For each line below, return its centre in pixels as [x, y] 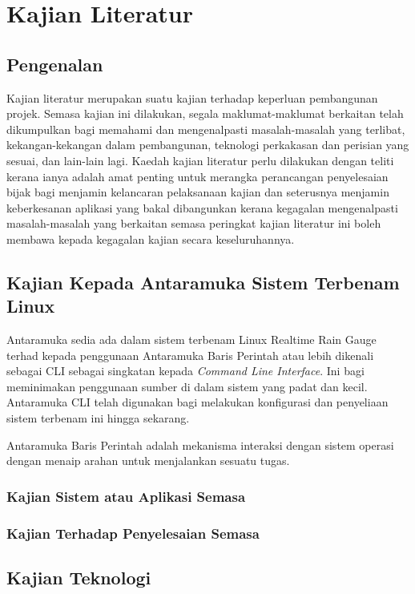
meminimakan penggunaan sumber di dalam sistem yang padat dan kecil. [187, 386]
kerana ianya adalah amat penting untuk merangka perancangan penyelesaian [197, 176]
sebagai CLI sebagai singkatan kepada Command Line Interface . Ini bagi [185, 371]
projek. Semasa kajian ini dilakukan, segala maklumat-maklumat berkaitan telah [205, 113]
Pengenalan [55, 64]
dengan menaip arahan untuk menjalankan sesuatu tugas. [148, 461]
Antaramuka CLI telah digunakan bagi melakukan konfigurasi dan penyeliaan [197, 402]
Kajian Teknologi [79, 577]
